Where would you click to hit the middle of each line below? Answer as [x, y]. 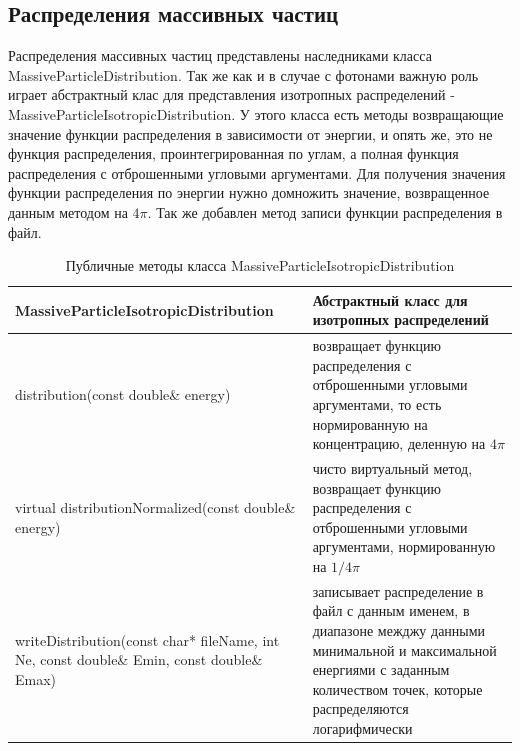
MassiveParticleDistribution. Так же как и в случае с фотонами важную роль [243, 74]
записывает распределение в [398, 590]
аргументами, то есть [377, 403]
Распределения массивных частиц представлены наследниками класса [220, 55]
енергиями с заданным [381, 669]
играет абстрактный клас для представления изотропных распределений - [231, 94]
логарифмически [362, 727]
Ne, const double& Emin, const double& [139, 659]
